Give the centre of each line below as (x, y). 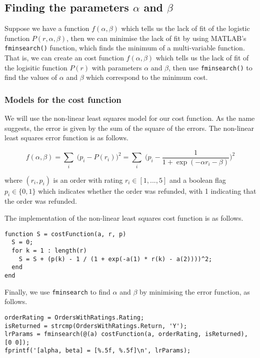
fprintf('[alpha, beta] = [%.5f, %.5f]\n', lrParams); (98, 351)
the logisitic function (36, 67)
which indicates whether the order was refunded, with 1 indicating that (147, 190)
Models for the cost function (63, 99)
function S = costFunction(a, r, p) (65, 234)
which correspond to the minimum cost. (147, 77)
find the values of (31, 77)
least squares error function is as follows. (66, 138)
